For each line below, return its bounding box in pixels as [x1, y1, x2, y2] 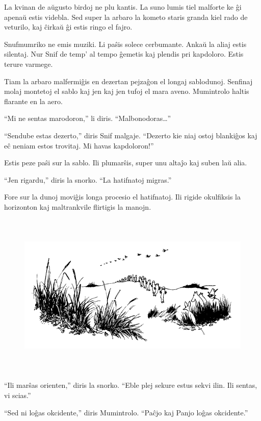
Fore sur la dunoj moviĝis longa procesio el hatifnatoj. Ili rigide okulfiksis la [4, 191, 241, 202]
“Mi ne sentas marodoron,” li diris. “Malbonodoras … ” [4, 113, 171, 123]
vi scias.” [4, 390, 31, 401]
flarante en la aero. [4, 95, 63, 106]
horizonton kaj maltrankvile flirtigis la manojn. [4, 201, 151, 212]
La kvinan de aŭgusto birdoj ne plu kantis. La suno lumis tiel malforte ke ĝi [4, 2, 242, 12]
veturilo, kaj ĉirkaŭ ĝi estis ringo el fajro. [4, 21, 133, 32]
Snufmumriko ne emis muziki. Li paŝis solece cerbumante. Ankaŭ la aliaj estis [4, 38, 247, 49]
